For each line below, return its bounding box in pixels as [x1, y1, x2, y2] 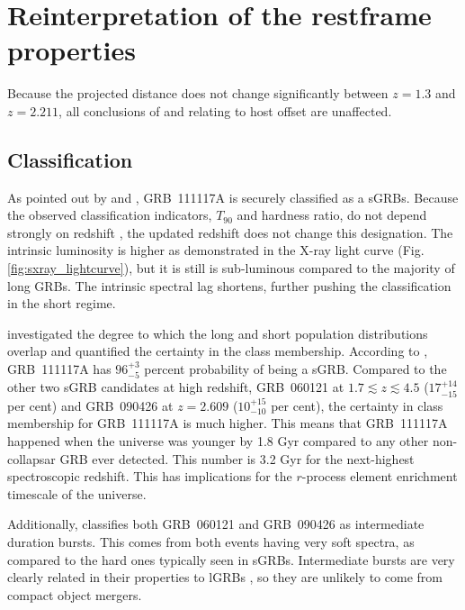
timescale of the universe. [7, 484, 147, 503]
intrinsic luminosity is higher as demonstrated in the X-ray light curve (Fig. [7, 241, 425, 259]
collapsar [7, 449, 56, 468]
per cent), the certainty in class [271, 396, 443, 414]
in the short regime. [7, 294, 116, 313]
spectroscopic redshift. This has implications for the [7, 467, 292, 486]
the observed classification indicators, [7, 205, 212, 224]
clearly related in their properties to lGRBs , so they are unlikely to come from [7, 568, 443, 587]
